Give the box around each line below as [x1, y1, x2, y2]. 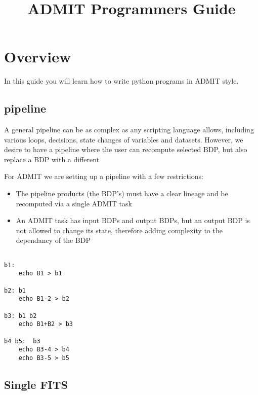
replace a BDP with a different [4, 154, 100, 164]
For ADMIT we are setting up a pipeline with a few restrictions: [4, 171, 203, 182]
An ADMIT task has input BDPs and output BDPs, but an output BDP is [16, 215, 250, 226]
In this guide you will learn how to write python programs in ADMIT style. [4, 76, 239, 86]
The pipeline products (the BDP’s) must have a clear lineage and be [16, 188, 228, 199]
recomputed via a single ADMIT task [16, 198, 132, 208]
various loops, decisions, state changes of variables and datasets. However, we [4, 134, 243, 145]
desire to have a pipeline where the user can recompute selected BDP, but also [4, 144, 247, 155]
